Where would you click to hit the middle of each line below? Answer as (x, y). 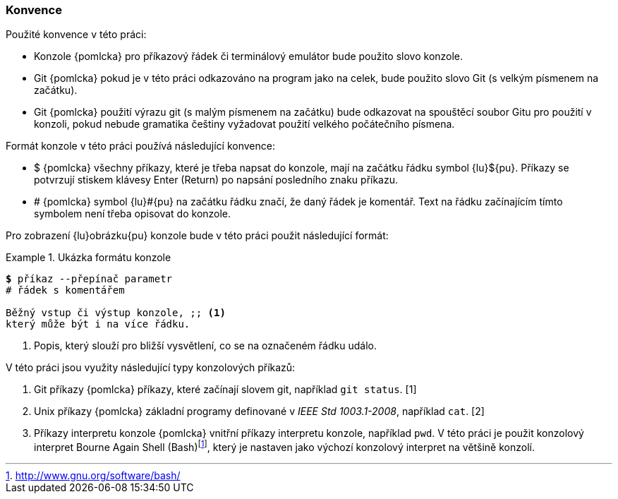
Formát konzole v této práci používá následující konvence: (140, 146)
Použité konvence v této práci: (76, 35)
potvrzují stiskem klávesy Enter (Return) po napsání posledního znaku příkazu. (216, 180)
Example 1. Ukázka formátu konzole (89, 258)
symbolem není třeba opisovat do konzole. (133, 214)
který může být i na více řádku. (98, 324)
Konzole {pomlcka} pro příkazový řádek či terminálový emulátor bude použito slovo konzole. (249, 56)
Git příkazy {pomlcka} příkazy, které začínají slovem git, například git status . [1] (225, 390)
